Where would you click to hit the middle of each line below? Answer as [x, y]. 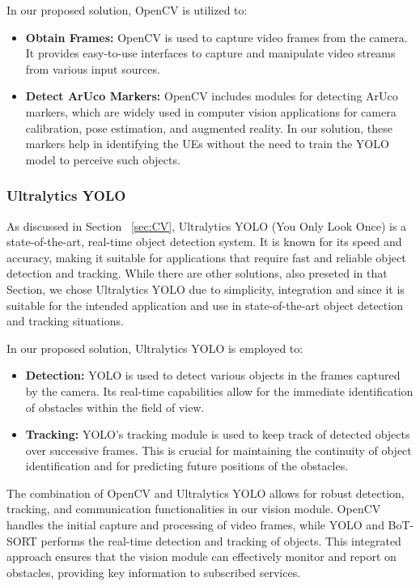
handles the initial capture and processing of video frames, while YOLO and [195, 525]
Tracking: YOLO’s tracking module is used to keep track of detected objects [218, 434]
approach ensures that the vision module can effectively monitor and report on [202, 556]
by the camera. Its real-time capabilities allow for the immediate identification [219, 391]
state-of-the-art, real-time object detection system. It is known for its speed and [204, 242]
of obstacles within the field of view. [115, 407]
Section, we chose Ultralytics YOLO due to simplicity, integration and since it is [206, 289]
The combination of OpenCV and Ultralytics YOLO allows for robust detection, [206, 493]
